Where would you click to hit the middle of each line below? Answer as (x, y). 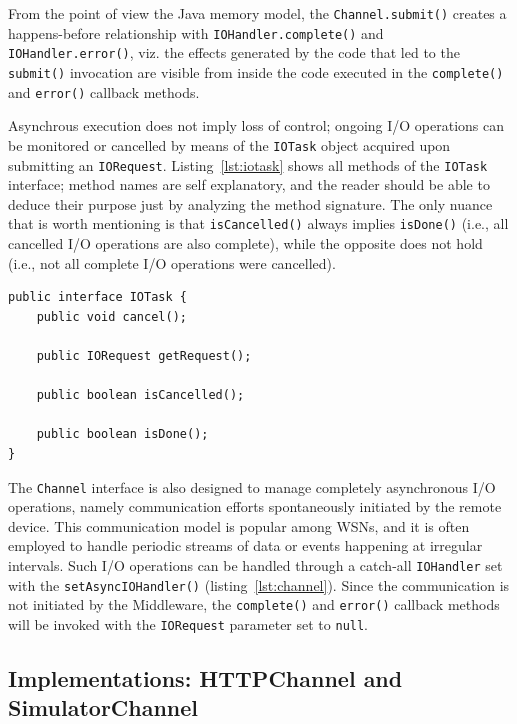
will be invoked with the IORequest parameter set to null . (188, 623)
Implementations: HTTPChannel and (205, 678)
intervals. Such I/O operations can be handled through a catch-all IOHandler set (255, 565)
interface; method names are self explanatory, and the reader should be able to (249, 184)
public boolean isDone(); (122, 434)
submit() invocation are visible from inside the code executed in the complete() (256, 71)
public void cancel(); (111, 316)
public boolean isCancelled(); (140, 395)
